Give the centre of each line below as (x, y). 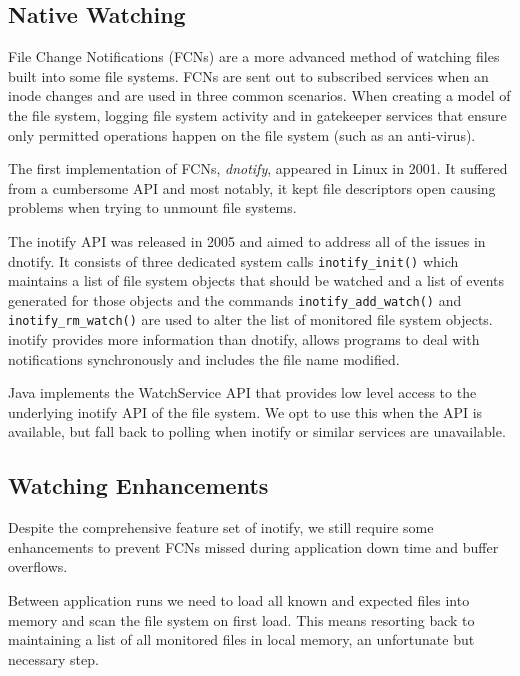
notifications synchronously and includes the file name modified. (204, 358)
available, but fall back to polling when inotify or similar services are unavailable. (257, 431)
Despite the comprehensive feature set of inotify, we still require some (221, 527)
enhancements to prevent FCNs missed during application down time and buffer (253, 546)
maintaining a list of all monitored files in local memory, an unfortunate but (241, 639)
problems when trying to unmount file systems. (152, 207)
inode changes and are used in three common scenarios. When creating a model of (259, 95)
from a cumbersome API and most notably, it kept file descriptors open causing (252, 187)
